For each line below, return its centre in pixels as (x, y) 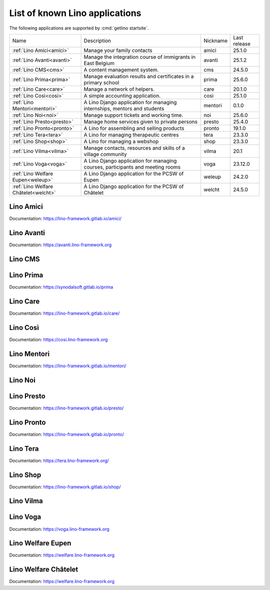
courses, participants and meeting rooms (132, 167)
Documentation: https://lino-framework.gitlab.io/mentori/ (68, 366)
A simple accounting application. (122, 96)
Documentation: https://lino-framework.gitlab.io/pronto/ (67, 434)
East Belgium (99, 63)
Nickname (215, 41)
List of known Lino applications (75, 13)
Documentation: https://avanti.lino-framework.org (60, 245)
